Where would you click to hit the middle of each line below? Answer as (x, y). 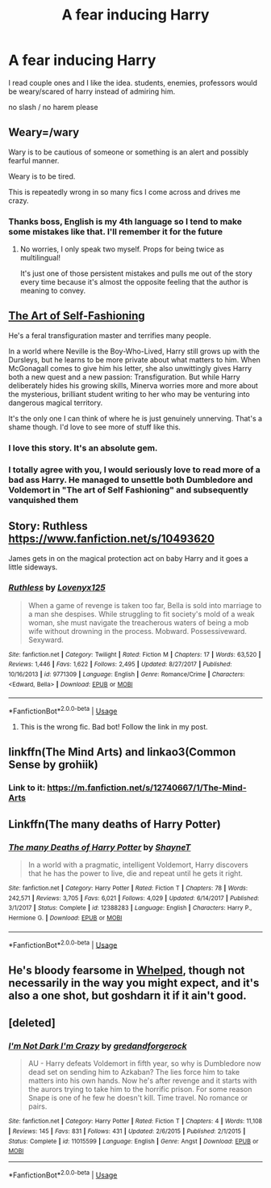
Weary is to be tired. (42, 176)
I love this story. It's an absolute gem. (83, 448)
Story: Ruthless (48, 526)
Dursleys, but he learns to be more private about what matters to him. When (134, 359)
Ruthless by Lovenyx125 (57, 588)
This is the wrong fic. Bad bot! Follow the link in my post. (114, 727)
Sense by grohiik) (53, 765)
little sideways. (33, 567)
